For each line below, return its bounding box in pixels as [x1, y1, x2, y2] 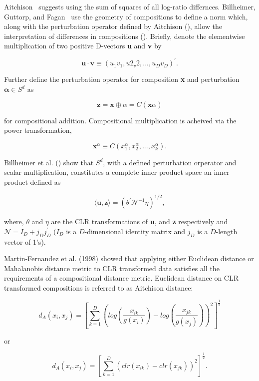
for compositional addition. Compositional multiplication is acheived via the [4, 115, 237, 125]
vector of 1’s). [4, 236, 46, 247]
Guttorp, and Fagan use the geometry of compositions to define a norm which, [4, 11, 248, 21]
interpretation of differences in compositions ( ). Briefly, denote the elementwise [4, 30, 245, 41]
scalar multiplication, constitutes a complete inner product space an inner [4, 167, 230, 177]
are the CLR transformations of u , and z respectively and [51, 216, 228, 227]
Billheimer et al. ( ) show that [4, 157, 94, 167]
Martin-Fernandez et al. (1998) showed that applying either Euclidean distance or [4, 253, 254, 264]
